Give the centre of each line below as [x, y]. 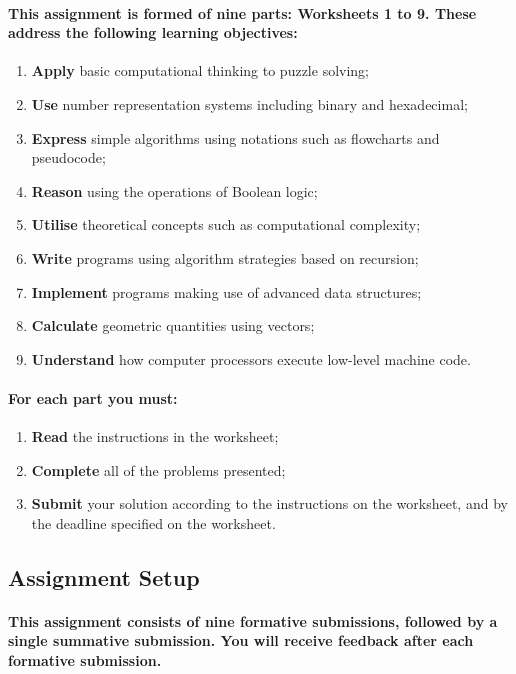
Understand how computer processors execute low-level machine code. [251, 358]
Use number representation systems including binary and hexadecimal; [249, 103]
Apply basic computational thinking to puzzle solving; [200, 70]
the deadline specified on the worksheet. [153, 522]
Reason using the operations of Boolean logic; [174, 190]
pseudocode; [68, 157]
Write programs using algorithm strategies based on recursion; [225, 257]
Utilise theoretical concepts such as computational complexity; [226, 224]
